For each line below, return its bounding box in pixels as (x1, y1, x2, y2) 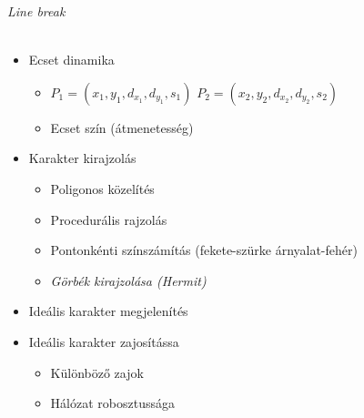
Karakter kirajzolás (28, 148, 136, 168)
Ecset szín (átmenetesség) (50, 117, 194, 137)
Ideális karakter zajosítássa (28, 331, 179, 351)
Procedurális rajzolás (50, 209, 167, 229)
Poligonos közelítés (50, 178, 155, 198)
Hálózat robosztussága (50, 393, 175, 413)
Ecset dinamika (28, 50, 115, 69)
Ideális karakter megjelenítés (28, 301, 188, 321)
